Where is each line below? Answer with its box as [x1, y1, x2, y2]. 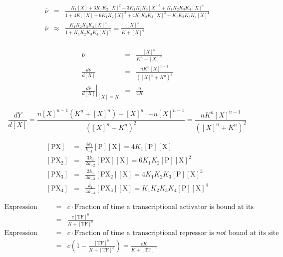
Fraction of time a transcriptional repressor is [74, 229, 214, 237]
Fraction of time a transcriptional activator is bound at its [74, 203, 254, 211]
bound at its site [228, 229, 279, 237]
